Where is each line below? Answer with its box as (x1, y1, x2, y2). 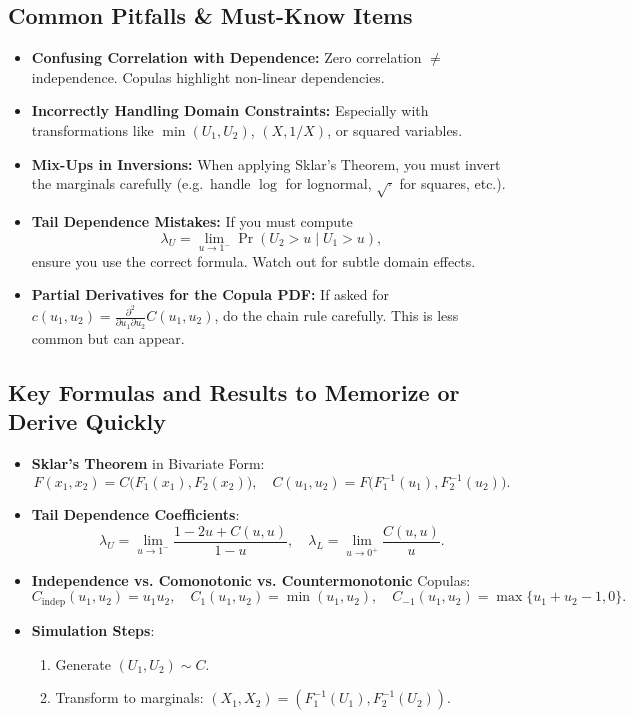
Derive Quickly (8, 406, 166, 437)
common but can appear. (31, 327, 185, 348)
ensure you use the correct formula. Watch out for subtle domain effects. (31, 250, 476, 271)
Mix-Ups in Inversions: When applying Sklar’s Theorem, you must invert (31, 153, 501, 174)
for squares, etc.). (399, 173, 506, 194)
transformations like (31, 119, 154, 140)
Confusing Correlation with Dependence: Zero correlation (31, 47, 422, 68)
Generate (55, 653, 111, 674)
